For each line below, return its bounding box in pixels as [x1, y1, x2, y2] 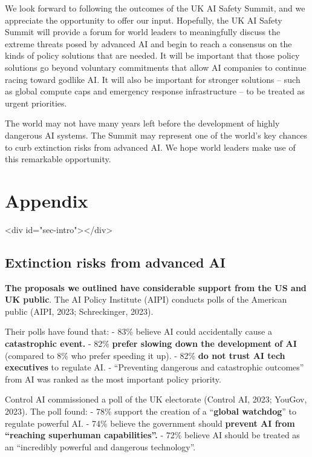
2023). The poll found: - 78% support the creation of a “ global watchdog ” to [5, 404, 296, 417]
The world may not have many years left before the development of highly [5, 117, 280, 130]
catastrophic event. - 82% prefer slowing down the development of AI [5, 337, 297, 350]
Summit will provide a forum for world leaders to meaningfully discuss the [5, 25, 281, 38]
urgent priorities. [5, 96, 67, 109]
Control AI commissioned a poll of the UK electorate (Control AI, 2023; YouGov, [5, 393, 307, 406]
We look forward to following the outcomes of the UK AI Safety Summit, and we [5, 2, 305, 14]
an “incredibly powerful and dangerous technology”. [5, 440, 196, 453]
